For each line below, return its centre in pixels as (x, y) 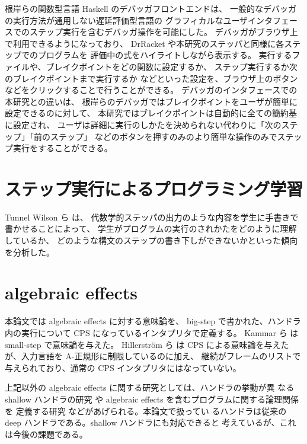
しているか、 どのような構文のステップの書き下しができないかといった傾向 (151, 240)
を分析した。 (30, 252)
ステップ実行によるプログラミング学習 (154, 188)
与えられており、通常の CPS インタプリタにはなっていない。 (123, 367)
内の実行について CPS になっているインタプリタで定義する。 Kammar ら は (152, 332)
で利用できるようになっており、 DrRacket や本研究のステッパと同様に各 (145, 43)
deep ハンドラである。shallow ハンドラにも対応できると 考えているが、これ (151, 422)
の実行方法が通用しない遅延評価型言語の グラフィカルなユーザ (127, 20)
